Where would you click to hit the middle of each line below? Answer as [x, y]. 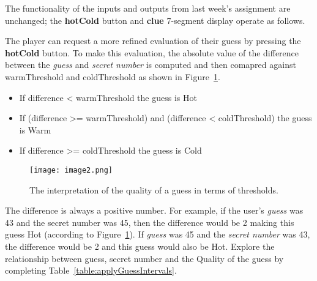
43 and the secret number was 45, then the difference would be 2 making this [150, 222]
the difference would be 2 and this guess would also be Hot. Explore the [140, 246]
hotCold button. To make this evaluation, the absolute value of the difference [152, 52]
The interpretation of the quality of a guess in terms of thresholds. [154, 189]
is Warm [35, 129]
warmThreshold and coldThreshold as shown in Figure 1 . [113, 76]
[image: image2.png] [71, 170]
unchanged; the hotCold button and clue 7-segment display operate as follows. [155, 20]
